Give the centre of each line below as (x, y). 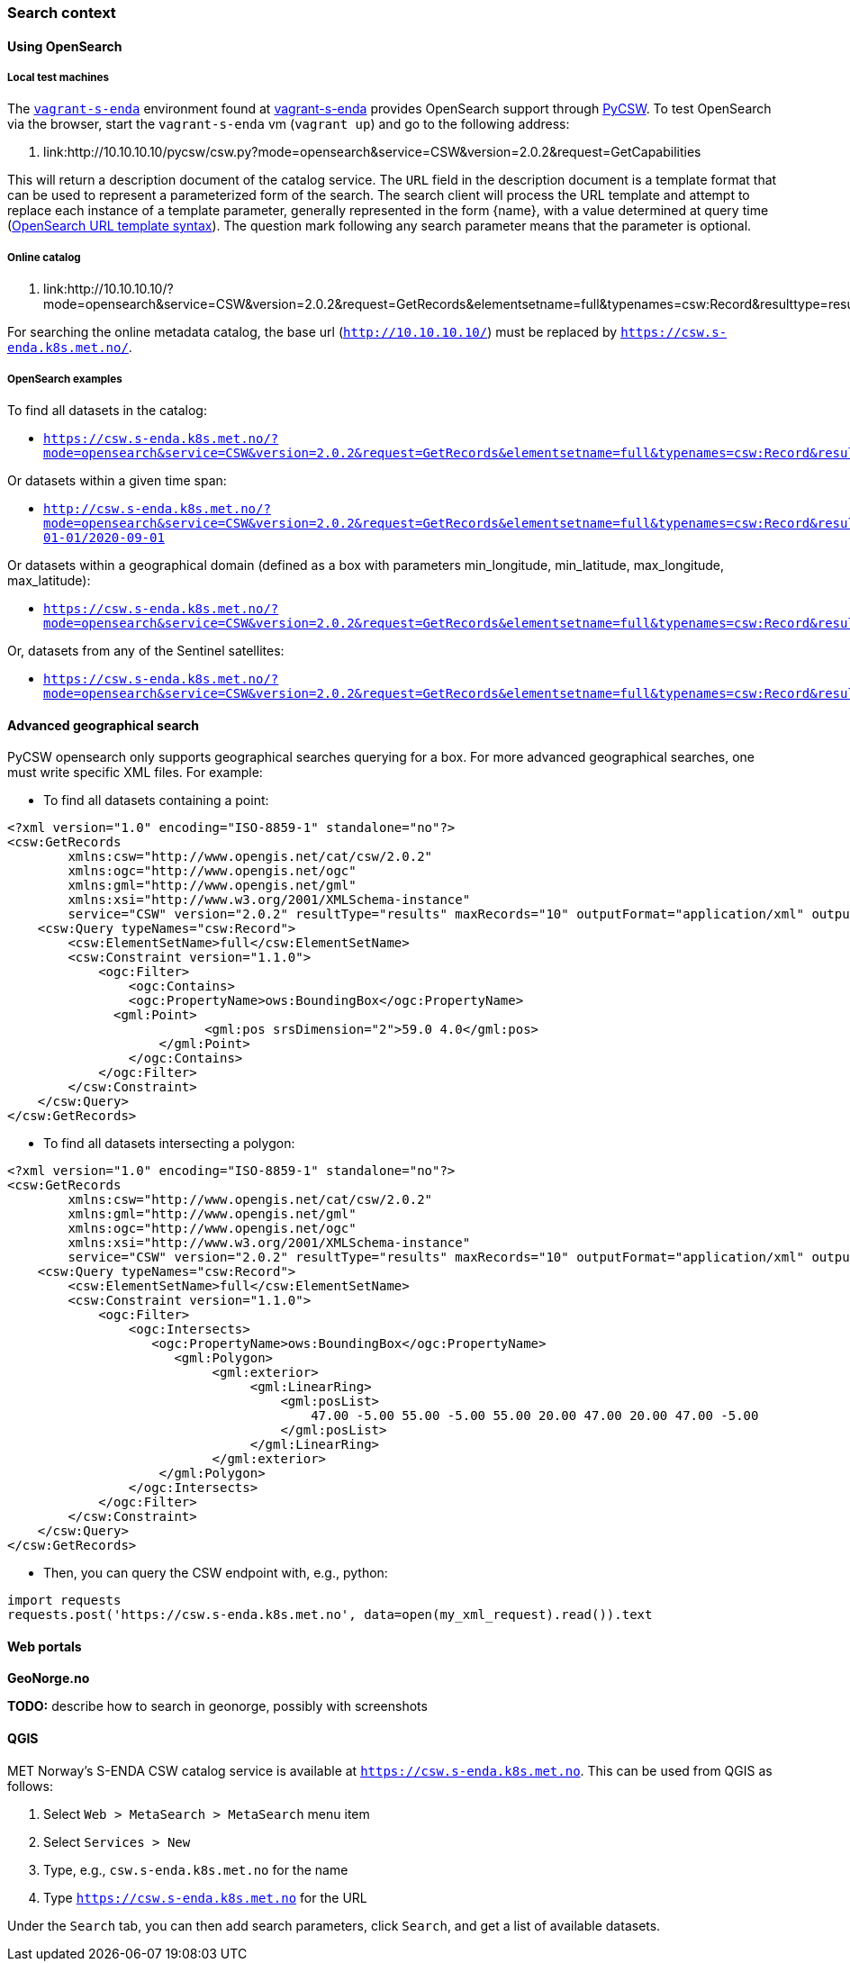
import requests (64, 1601)
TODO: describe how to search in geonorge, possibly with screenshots (217, 1706)
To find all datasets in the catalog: (107, 410)
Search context (62, 13)
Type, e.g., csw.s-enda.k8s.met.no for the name (196, 1869)
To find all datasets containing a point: (156, 801)
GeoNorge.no (49, 1678)
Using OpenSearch (65, 46)
